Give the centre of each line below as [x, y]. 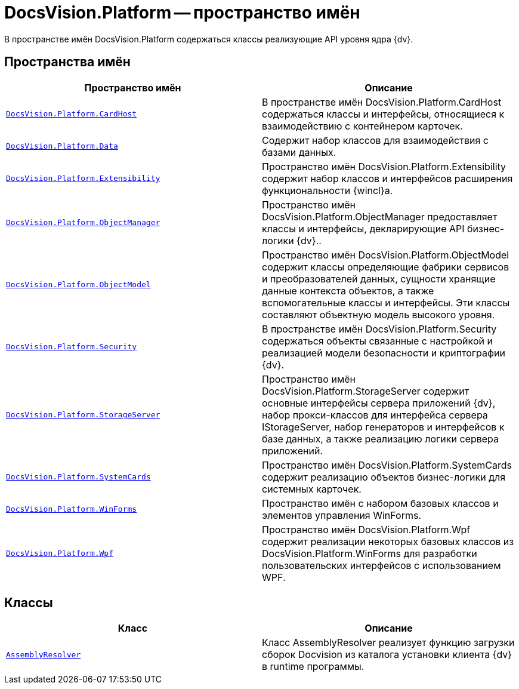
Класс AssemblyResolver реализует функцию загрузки [388, 643]
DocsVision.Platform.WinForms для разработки [370, 553]
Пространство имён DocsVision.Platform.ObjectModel [386, 255]
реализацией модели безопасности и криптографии [384, 353]
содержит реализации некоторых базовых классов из [388, 541]
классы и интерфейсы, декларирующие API [363, 228]
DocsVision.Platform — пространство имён [182, 13]
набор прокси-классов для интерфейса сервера [375, 415]
